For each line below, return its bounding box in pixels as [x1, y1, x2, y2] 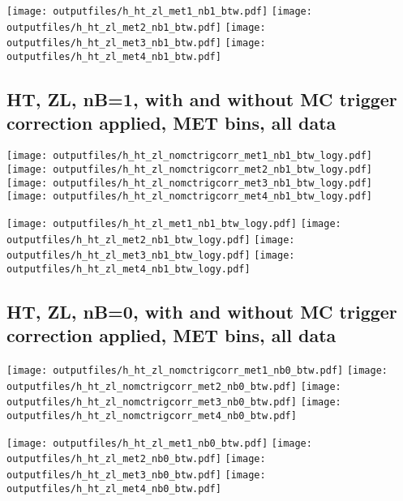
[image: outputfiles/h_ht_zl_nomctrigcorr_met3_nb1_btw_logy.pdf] [6, 177, 373, 189]
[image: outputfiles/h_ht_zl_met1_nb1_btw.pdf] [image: [6, 6, 312, 17]
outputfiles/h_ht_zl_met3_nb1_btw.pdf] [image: [6, 37, 266, 49]
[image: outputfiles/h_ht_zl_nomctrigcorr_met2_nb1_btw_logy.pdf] [6, 163, 373, 175]
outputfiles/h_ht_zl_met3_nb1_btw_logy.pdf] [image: [6, 250, 295, 262]
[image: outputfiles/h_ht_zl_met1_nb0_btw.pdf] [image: [6, 437, 312, 449]
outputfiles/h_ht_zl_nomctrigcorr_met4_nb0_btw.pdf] [6, 410, 297, 422]
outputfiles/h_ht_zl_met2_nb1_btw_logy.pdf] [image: [6, 233, 295, 246]
